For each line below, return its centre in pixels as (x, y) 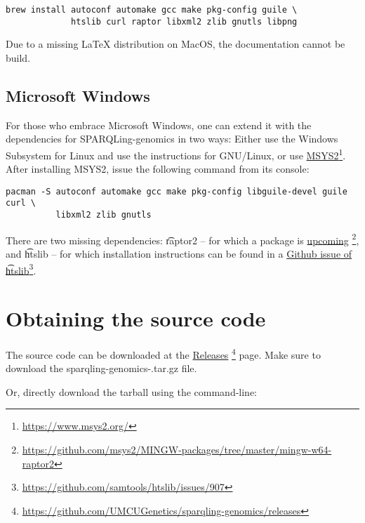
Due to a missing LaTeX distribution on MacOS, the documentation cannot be (175, 44)
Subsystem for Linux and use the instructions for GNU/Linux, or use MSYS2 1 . (176, 154)
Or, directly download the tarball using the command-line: (132, 391)
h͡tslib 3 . (21, 269)
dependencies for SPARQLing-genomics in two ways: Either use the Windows (172, 139)
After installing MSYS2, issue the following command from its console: (158, 169)
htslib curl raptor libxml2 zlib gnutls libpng (184, 21)
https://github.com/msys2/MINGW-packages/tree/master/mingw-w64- (177, 449)
